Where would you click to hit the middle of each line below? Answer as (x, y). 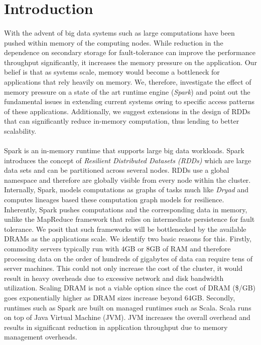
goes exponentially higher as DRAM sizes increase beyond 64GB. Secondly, (120, 297)
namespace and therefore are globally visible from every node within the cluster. (127, 180)
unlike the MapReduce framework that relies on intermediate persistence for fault (129, 219)
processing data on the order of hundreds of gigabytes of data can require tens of (128, 258)
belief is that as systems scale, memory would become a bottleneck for (112, 72)
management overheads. (41, 337)
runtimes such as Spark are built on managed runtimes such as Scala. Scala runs (128, 307)
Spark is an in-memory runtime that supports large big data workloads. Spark (124, 150)
